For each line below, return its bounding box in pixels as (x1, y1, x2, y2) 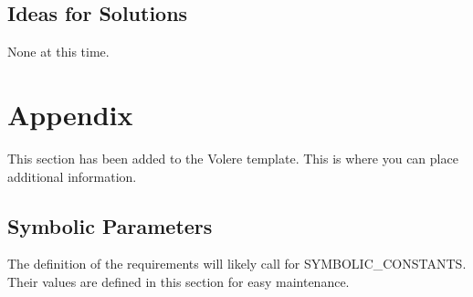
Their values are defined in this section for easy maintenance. (7, 271, 350, 291)
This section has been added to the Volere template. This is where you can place (7, 148, 458, 167)
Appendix (7, 95, 133, 133)
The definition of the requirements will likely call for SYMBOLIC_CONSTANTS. (7, 254, 467, 273)
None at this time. (7, 42, 110, 61)
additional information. (7, 166, 137, 186)
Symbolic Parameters (7, 211, 213, 239)
